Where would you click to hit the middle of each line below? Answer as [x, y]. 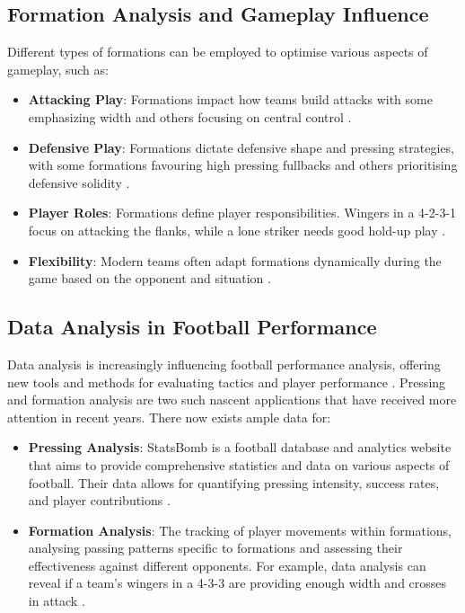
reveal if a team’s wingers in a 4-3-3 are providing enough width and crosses [237, 583]
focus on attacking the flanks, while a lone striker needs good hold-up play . [237, 230]
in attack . [57, 601]
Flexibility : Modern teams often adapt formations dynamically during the [235, 260]
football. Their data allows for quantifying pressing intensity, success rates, [234, 482]
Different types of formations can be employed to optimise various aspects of [218, 52]
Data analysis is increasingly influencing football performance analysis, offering [224, 364]
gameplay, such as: [58, 69]
